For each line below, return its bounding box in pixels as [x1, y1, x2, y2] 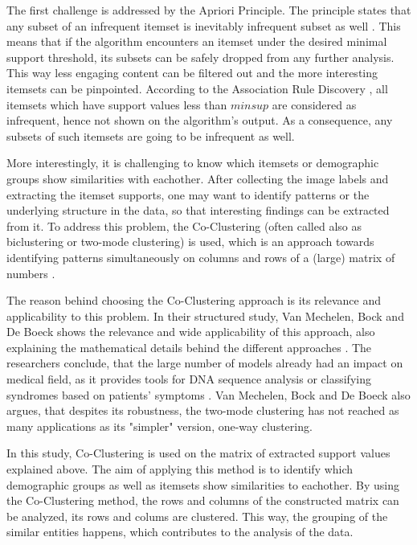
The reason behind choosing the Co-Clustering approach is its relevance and [6, 292, 382, 309]
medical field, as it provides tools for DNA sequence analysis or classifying [6, 371, 371, 387]
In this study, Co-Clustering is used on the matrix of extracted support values [6, 445, 390, 461]
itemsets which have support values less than [6, 96, 227, 113]
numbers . [6, 264, 55, 281]
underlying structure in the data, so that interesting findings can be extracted [6, 202, 390, 219]
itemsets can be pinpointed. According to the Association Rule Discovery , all [6, 80, 388, 96]
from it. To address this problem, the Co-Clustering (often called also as [6, 217, 362, 234]
